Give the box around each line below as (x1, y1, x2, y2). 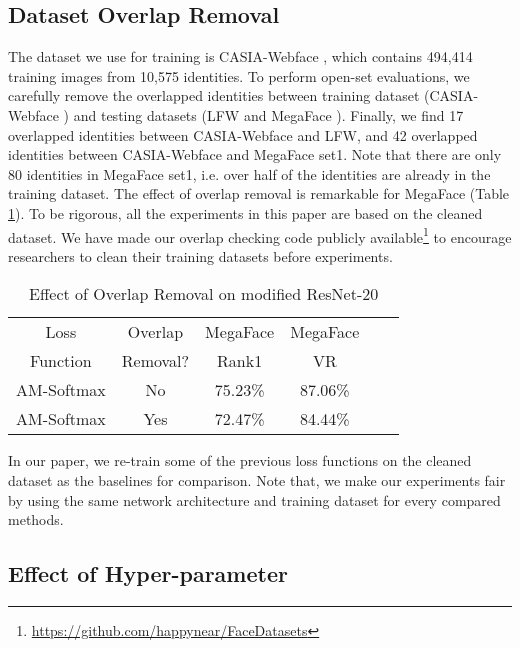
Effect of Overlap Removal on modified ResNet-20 (29, 282, 379, 306)
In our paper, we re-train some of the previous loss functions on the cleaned (8, 450, 472, 471)
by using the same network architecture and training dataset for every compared (8, 489, 501, 510)
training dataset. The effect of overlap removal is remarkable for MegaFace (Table (8, 183, 510, 204)
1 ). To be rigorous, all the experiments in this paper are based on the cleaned (8, 202, 483, 223)
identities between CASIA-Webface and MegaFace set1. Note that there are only (8, 144, 502, 165)
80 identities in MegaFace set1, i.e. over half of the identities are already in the (8, 163, 491, 184)
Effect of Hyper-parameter (8, 558, 288, 589)
